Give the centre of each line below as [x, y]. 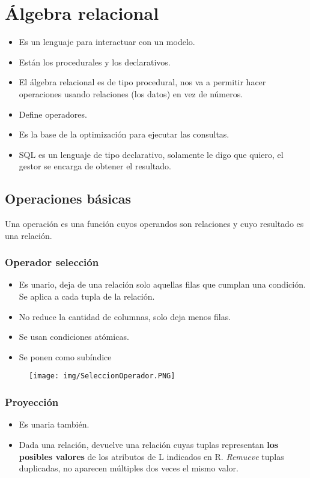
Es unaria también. [54, 424]
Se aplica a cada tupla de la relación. [87, 296]
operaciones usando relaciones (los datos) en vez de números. [131, 93]
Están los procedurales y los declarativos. [95, 62]
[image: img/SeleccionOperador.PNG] [102, 376]
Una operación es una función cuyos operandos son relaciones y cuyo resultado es [154, 224]
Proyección [32, 402]
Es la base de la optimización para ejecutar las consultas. [124, 134]
